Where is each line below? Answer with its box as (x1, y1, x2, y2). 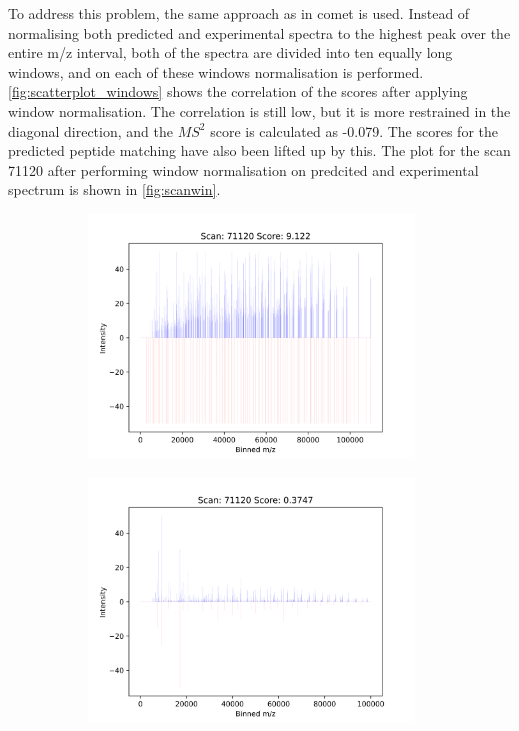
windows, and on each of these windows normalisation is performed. (8, 61, 424, 82)
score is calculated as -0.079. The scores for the (210, 120, 498, 141)
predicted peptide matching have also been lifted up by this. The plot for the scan (8, 140, 511, 161)
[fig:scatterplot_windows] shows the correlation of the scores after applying (8, 81, 468, 102)
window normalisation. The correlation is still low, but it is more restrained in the (8, 100, 511, 121)
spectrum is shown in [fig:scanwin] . (8, 179, 221, 200)
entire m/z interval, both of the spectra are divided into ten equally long (8, 42, 453, 63)
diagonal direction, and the (8, 120, 173, 141)
